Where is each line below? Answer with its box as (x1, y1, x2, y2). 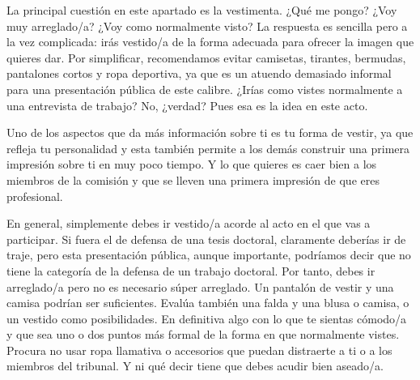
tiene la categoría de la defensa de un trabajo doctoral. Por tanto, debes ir (6, 262, 375, 279)
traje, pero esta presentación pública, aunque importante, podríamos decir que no (6, 246, 411, 263)
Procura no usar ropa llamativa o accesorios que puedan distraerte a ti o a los (6, 341, 392, 358)
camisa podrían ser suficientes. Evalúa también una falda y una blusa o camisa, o (6, 294, 409, 311)
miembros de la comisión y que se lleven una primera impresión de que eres (6, 171, 380, 188)
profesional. (6, 187, 63, 204)
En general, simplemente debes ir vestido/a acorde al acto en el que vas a (6, 215, 371, 232)
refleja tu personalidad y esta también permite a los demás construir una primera (6, 139, 410, 156)
